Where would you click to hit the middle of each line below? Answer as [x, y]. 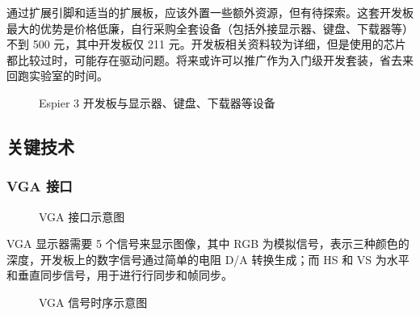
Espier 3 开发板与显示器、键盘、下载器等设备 [157, 102]
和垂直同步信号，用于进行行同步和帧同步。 [120, 275]
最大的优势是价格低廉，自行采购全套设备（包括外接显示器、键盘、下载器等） [210, 28]
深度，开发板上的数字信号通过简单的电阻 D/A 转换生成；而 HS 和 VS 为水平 [208, 259]
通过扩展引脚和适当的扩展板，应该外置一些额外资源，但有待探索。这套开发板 [210, 12]
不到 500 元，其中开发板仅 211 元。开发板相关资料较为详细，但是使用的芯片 [206, 44]
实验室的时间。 [68, 76]
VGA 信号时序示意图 [93, 302]
